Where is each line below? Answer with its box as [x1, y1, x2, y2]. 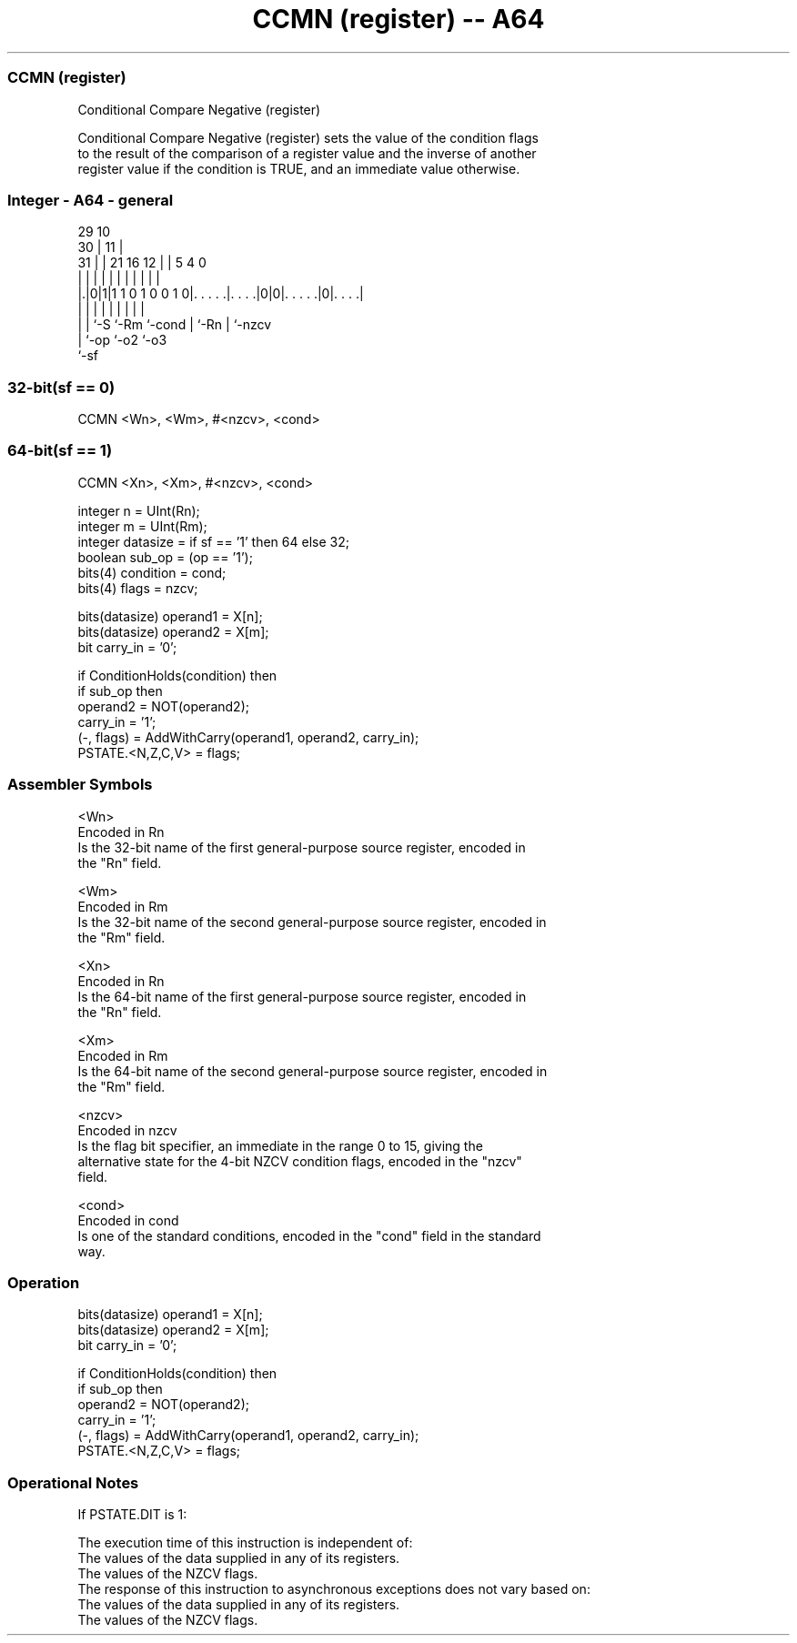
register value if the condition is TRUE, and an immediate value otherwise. [77, 160, 520, 176]
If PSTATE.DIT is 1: [77, 1507, 187, 1522]
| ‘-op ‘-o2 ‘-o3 [77, 332, 167, 348]
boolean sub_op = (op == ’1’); [77, 549, 253, 565]
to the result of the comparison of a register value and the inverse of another [77, 145, 537, 161]
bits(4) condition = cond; [77, 564, 227, 580]
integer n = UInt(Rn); [77, 502, 200, 519]
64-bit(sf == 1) [7, 441, 113, 460]
